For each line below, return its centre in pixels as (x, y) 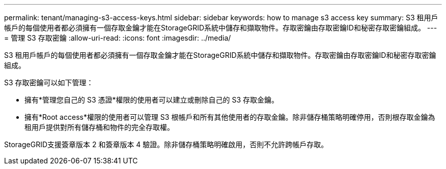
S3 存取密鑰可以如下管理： (49, 82)
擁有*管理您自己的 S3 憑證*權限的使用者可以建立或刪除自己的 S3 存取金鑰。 (152, 100)
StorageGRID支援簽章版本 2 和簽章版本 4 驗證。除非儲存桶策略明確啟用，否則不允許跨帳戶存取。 (166, 144)
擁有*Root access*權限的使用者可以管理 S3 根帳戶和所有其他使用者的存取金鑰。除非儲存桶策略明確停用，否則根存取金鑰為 (230, 117)
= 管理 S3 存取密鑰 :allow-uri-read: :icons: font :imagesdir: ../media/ (118, 38)
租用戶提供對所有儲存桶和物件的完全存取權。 (99, 127)
